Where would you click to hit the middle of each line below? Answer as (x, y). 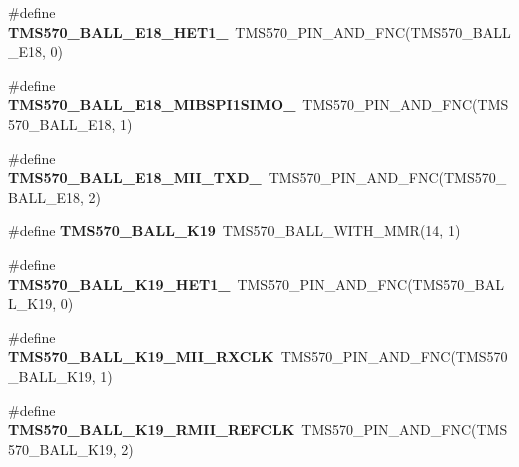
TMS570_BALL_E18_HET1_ (118, 31)
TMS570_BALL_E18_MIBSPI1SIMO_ (152, 104)
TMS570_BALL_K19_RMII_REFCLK (151, 429)
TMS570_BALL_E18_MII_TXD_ (135, 177)
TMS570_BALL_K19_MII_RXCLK (141, 356)
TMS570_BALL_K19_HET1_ (119, 283)
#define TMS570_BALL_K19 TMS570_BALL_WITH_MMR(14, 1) (234, 230)
